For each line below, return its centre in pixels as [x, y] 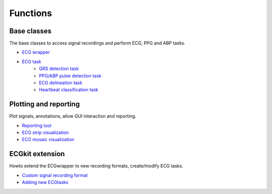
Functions [31, 13]
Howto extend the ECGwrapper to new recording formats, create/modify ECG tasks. [96, 166]
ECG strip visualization [45, 133]
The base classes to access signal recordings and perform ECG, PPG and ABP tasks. [97, 43]
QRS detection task [59, 69]
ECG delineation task [61, 83]
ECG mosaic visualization [48, 140]
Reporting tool [37, 125]
